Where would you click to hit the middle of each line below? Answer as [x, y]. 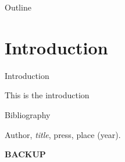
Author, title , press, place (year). [63, 134]
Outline [18, 7]
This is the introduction [47, 95]
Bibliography [28, 114]
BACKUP [25, 154]
